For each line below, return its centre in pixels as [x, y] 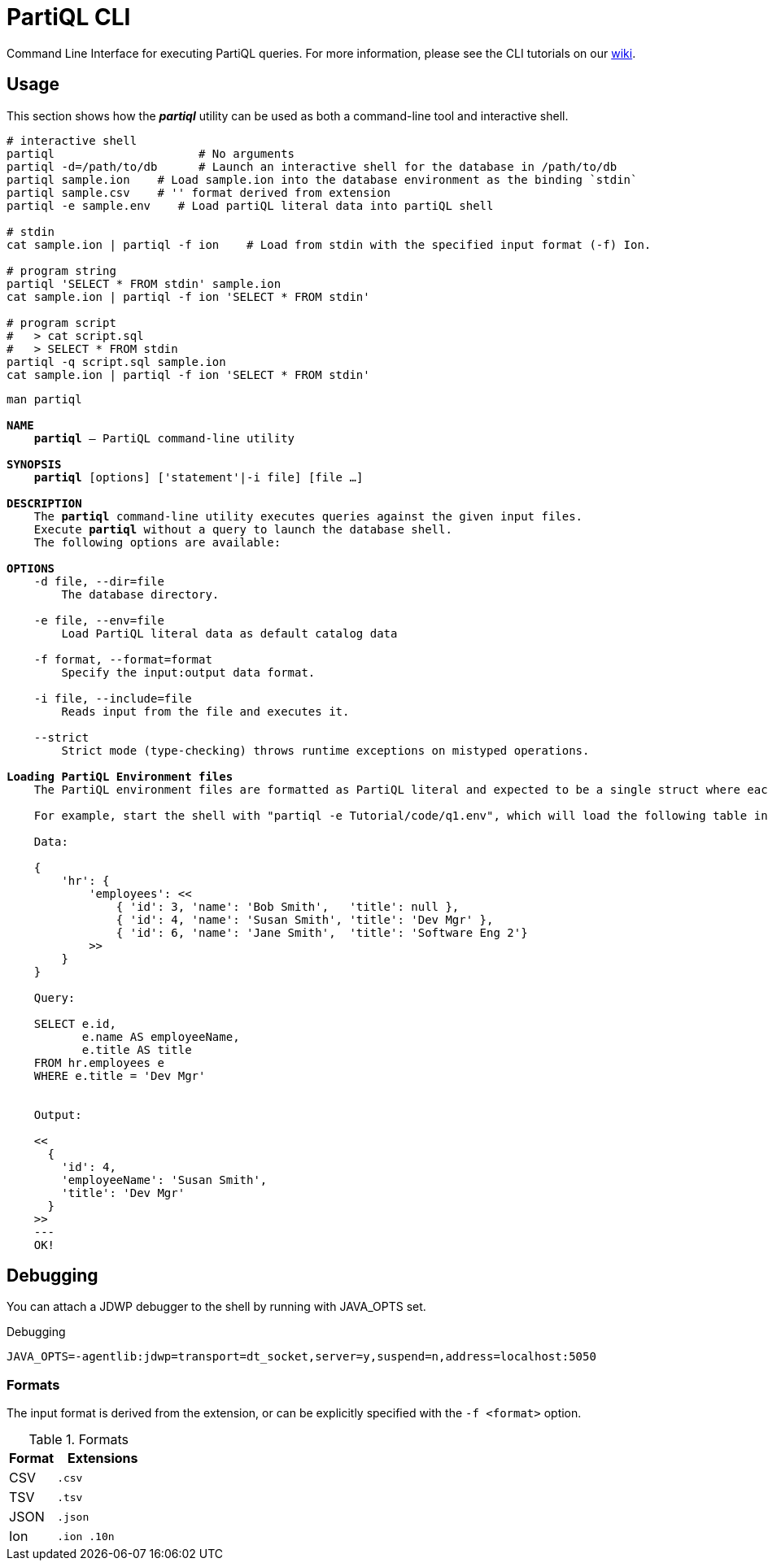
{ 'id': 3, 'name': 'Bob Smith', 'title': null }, [288, 906]
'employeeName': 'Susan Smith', [164, 1180]
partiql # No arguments [151, 153]
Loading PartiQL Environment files [120, 776]
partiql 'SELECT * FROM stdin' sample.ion [144, 283]
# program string [61, 270]
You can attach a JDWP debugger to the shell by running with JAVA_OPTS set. [216, 1307]
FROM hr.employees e [99, 1062]
